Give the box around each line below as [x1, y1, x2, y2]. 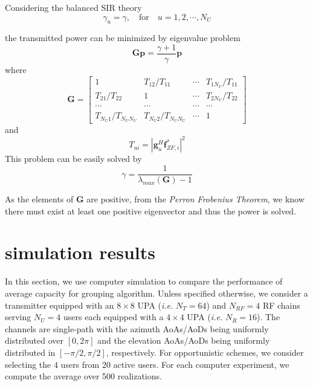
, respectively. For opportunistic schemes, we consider [106, 346, 304, 358]
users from [60, 358, 100, 370]
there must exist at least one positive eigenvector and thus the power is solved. [5, 204, 297, 217]
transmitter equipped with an [5, 298, 114, 311]
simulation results [5, 240, 156, 265]
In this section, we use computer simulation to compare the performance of [5, 275, 283, 288]
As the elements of [5, 193, 74, 205]
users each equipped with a [63, 310, 164, 323]
